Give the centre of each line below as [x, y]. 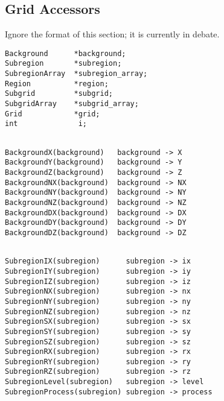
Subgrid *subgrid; [59, 94]
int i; [46, 124]
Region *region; [57, 84]
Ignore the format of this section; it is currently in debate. [112, 34]
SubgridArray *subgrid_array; [72, 104]
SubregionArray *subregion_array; [76, 74]
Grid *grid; [53, 114]
